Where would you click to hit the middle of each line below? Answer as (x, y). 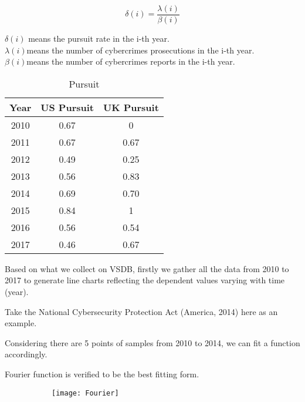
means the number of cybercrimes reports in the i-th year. (131, 61)
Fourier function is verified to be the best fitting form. (102, 374)
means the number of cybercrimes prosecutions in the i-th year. (140, 50)
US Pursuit (67, 107)
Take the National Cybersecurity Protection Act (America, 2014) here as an (141, 311)
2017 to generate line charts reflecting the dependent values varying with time (145, 280)
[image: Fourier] (85, 393)
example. (21, 323)
